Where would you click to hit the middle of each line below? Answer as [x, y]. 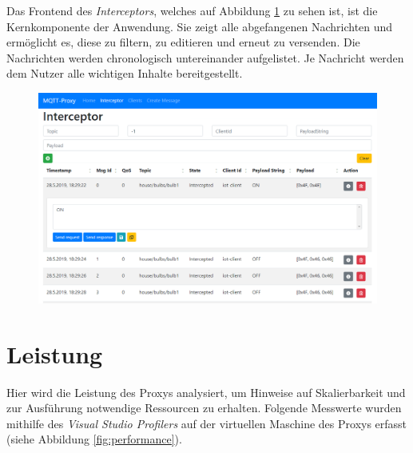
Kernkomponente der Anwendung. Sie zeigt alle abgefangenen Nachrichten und [200, 26]
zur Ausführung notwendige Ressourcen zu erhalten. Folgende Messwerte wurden [204, 408]
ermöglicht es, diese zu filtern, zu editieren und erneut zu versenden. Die [183, 42]
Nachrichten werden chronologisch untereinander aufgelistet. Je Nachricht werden [205, 57]
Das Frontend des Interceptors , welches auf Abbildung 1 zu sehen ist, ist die [192, 10]
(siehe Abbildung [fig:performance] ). [94, 439]
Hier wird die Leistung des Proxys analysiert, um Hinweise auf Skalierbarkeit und [206, 392]
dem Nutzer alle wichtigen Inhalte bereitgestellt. [125, 73]
